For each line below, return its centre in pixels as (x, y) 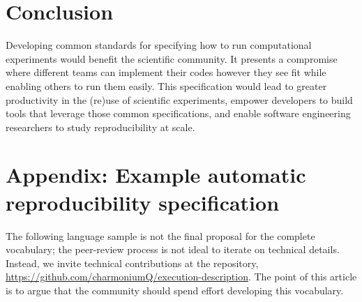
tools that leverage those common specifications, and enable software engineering (178, 113)
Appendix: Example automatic (156, 175)
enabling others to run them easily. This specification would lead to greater (166, 85)
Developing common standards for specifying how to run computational (159, 45)
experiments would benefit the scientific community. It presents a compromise (172, 58)
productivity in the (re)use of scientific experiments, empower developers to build (179, 99)
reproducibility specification (143, 202)
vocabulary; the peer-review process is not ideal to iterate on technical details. (173, 249)
